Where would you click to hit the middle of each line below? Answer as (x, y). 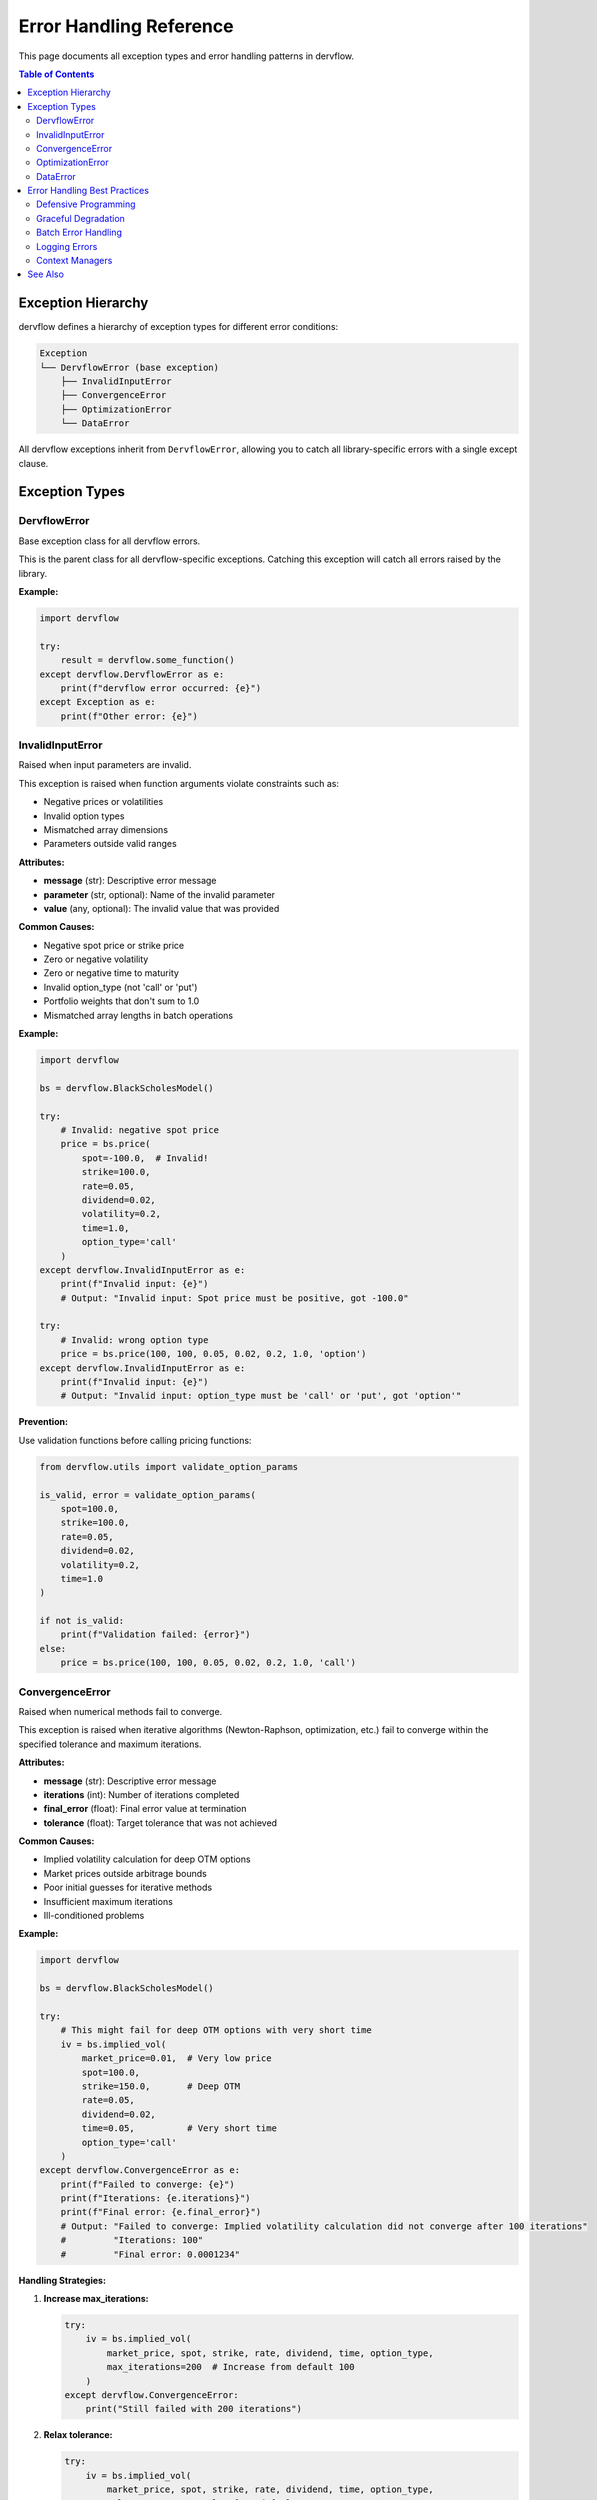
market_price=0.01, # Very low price (176, 2058)
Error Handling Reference (126, 26)
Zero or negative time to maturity (111, 973)
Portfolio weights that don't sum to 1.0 (121, 1001)
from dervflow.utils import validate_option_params (169, 1466)
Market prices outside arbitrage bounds (125, 1873)
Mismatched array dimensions (106, 829)
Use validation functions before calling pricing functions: (135, 1440)
